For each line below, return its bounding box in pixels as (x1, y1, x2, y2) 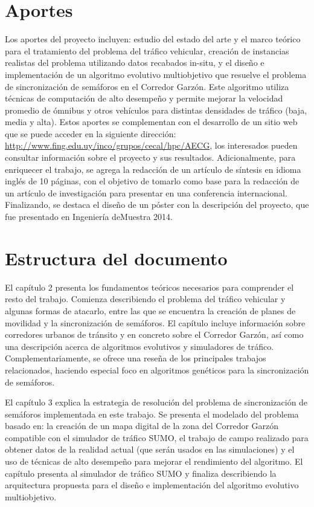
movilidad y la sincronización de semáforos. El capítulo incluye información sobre (5, 316, 306, 329)
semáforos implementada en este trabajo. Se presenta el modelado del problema (5, 407, 299, 420)
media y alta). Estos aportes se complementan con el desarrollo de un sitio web (5, 115, 298, 128)
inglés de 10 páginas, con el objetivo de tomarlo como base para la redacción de (5, 175, 300, 187)
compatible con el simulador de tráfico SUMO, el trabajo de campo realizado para (5, 431, 309, 444)
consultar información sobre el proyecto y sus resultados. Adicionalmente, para (5, 151, 296, 164)
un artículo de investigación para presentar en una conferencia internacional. (5, 186, 287, 199)
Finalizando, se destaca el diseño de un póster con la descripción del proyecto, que (5, 198, 309, 211)
